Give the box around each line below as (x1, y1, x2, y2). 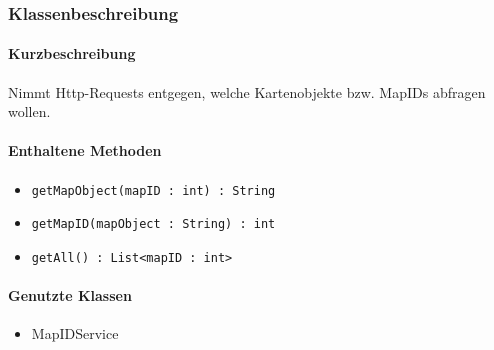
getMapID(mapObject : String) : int (31, 217, 276, 232)
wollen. (8, 101, 51, 122)
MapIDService (31, 323, 119, 344)
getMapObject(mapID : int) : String (31, 183, 276, 198)
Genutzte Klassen (8, 285, 132, 306)
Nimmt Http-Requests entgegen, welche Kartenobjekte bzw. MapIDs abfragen (8, 81, 486, 102)
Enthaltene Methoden (8, 140, 162, 161)
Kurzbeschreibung (8, 43, 136, 64)
